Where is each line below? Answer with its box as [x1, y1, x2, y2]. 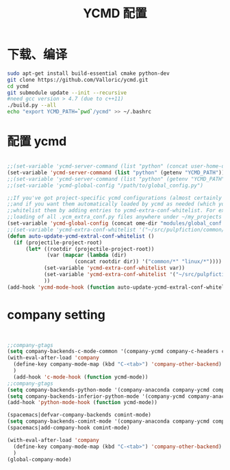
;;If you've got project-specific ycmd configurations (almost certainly [7, 194, 222, 201]
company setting [7, 306, 106, 322]
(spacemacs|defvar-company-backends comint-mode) [7, 412, 152, 418]
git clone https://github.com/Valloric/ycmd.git [7, 76, 149, 83]
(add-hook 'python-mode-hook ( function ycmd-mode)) [7, 399, 157, 406]
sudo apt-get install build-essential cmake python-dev [7, 69, 170, 77]
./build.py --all [7, 102, 57, 109]
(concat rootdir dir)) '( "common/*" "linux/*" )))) [74, 258, 222, 265]
